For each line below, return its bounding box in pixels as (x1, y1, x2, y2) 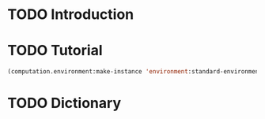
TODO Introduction (7, 6, 134, 24)
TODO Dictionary (7, 95, 122, 112)
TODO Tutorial (7, 42, 103, 60)
